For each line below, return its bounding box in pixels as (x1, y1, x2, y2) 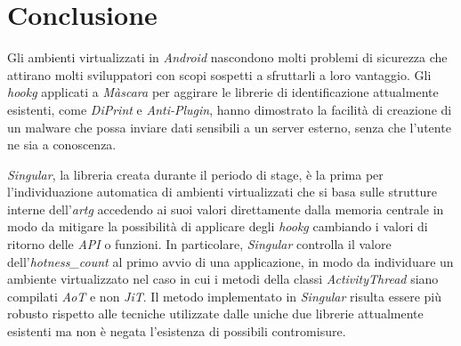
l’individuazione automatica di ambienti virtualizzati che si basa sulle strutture (7, 182, 438, 201)
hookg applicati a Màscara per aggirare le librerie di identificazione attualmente (7, 83, 439, 101)
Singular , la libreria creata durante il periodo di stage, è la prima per (7, 165, 384, 183)
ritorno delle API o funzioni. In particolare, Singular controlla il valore (7, 235, 392, 253)
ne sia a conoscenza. (7, 135, 117, 154)
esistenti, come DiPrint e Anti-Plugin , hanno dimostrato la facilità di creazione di (7, 100, 452, 118)
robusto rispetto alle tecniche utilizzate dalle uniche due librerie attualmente (7, 304, 424, 323)
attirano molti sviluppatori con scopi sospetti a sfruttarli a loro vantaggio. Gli (7, 65, 432, 84)
